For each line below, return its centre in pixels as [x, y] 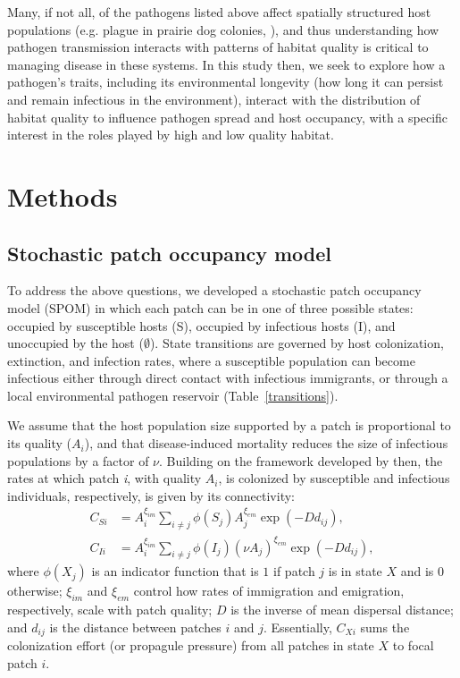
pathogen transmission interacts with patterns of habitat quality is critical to [218, 47]
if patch [294, 571]
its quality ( [40, 443]
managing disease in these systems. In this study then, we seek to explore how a [226, 64]
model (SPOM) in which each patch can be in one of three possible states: [210, 307]
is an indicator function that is [175, 571]
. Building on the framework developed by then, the [301, 460]
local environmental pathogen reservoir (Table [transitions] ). [173, 395]
